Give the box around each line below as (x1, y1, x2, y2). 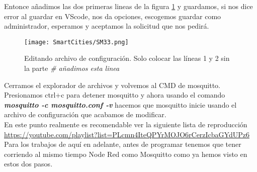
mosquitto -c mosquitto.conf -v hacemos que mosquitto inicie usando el (4, 99, 237, 110)
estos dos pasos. (4, 158, 53, 169)
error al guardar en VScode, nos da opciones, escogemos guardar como (4, 11, 221, 21)
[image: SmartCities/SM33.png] (24, 38, 129, 46)
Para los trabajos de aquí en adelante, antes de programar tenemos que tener (4, 139, 241, 149)
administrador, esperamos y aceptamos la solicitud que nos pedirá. (4, 21, 209, 31)
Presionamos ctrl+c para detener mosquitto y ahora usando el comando (4, 90, 225, 100)
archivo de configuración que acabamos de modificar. (4, 109, 166, 120)
